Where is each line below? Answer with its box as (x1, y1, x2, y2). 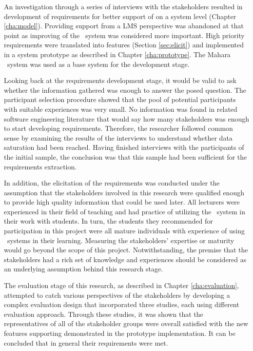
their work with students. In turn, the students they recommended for (4, 216, 213, 226)
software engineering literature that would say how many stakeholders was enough (4, 113, 250, 124)
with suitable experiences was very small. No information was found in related (4, 103, 237, 114)
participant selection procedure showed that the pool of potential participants (4, 94, 236, 104)
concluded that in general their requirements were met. (4, 337, 168, 348)
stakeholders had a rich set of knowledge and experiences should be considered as (4, 254, 247, 264)
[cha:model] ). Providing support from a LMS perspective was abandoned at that (4, 21, 244, 31)
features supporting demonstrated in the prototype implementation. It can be (4, 328, 235, 338)
